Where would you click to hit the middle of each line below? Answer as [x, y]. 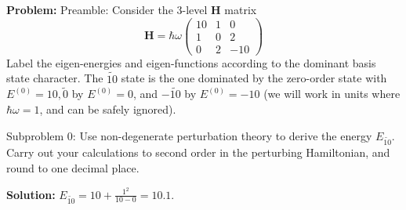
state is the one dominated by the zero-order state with [254, 78]
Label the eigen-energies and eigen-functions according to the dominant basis [191, 62]
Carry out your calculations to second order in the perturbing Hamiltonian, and [198, 152]
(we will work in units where [332, 94]
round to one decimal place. [73, 167]
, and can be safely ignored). [108, 109]
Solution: [31, 194]
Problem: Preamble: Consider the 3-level [107, 9]
